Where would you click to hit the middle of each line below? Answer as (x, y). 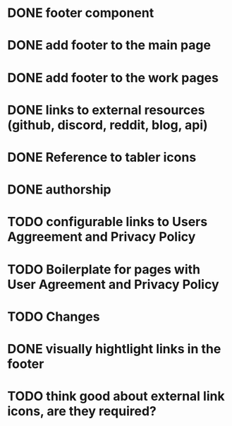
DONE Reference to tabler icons (102, 157)
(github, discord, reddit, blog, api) (108, 125)
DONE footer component (81, 13)
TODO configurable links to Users (108, 222)
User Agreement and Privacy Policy (114, 284)
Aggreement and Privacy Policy (102, 237)
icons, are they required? (82, 412)
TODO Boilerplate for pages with (104, 269)
